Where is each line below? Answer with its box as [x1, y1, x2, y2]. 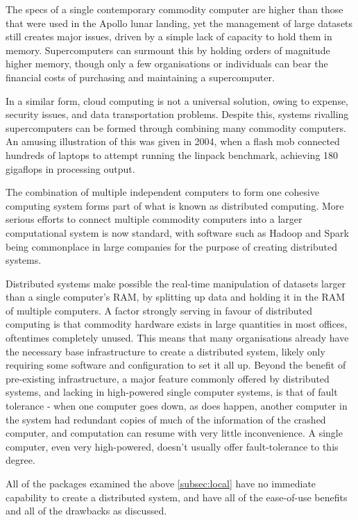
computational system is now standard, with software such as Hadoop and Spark [6, 225, 349, 240]
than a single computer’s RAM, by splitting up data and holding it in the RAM [6, 290, 346, 304]
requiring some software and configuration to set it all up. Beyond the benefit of [6, 358, 346, 372]
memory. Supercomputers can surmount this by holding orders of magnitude [6, 42, 330, 57]
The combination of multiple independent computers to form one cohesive [6, 185, 320, 199]
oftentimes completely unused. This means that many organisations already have [6, 330, 349, 345]
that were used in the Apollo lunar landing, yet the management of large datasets [6, 15, 353, 30]
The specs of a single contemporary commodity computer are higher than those [6, 2, 343, 16]
